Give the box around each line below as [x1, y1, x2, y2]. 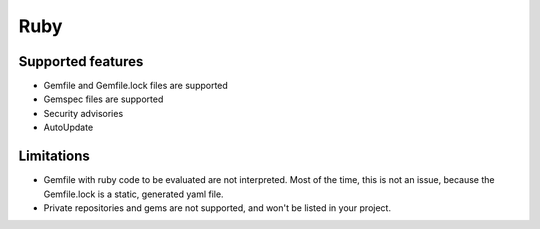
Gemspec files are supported [43, 93, 164, 105]
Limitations [18, 148, 90, 165]
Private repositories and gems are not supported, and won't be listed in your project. [43, 201, 392, 214]
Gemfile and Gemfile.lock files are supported [43, 80, 229, 92]
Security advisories [43, 107, 124, 119]
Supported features [18, 53, 144, 70]
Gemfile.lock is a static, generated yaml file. [43, 188, 224, 200]
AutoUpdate [43, 121, 94, 134]
